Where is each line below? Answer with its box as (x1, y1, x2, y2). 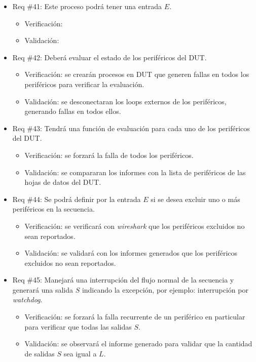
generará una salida (12, 284, 73, 295)
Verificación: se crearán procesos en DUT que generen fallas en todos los (24, 69, 249, 79)
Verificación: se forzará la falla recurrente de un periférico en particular (24, 311, 245, 322)
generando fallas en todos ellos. (24, 106, 121, 116)
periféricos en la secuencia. (12, 204, 95, 214)
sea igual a (63, 348, 97, 358)
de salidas (24, 348, 55, 358)
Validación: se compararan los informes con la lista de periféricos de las (24, 167, 246, 177)
